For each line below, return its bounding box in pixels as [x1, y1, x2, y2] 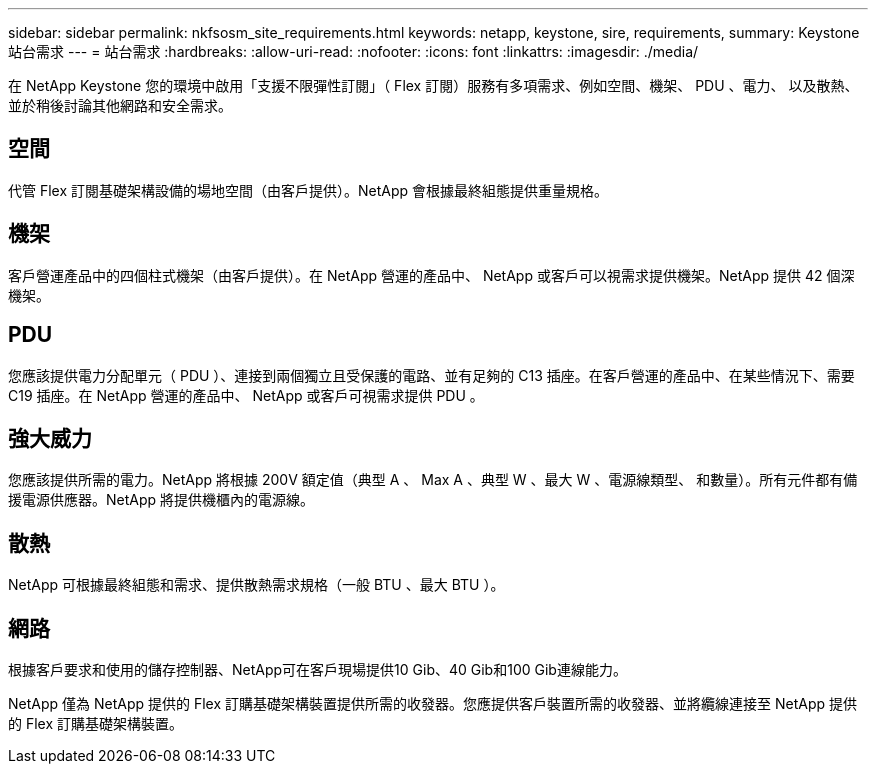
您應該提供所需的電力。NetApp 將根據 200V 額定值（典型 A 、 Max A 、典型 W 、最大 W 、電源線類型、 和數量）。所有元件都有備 [8, 471, 858, 489]
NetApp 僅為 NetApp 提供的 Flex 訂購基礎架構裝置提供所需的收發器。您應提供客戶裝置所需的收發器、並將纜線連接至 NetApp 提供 [8, 695, 857, 713]
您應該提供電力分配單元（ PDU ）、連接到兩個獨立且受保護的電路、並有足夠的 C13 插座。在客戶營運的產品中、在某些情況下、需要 [8, 366, 855, 384]
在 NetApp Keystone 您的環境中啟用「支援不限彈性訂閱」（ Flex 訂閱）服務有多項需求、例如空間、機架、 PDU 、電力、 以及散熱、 [8, 77, 859, 94]
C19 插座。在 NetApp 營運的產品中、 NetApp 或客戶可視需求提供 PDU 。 [8, 386, 484, 404]
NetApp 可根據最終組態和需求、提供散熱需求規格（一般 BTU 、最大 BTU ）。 [8, 576, 505, 594]
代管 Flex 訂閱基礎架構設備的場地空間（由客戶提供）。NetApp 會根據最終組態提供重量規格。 [8, 181, 609, 199]
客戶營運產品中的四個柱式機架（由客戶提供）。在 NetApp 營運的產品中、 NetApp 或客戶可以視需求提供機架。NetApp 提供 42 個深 [8, 266, 855, 284]
